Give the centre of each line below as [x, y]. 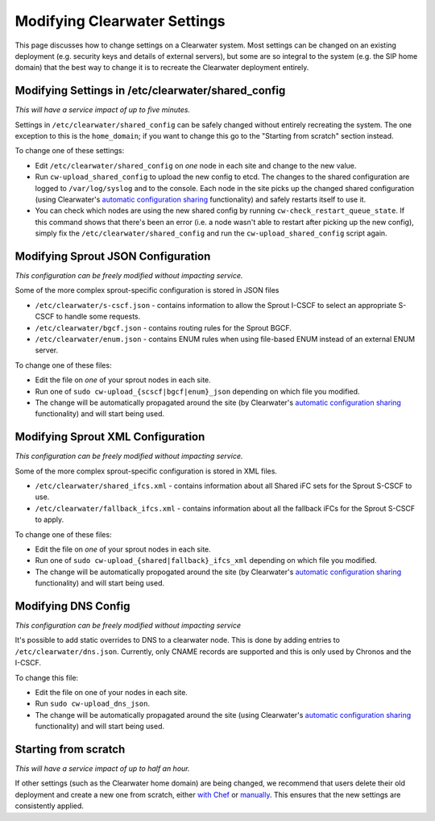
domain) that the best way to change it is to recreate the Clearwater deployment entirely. [162, 68]
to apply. [50, 519]
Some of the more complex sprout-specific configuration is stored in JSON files [147, 290]
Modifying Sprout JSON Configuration [113, 256]
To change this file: [47, 677]
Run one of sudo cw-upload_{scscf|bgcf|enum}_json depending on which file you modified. [197, 391]
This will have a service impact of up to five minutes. [103, 110]
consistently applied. [50, 806]
